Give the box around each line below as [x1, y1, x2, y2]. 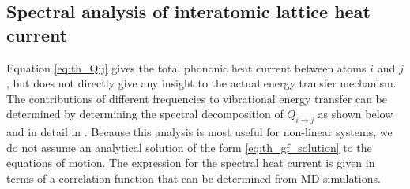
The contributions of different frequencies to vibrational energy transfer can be [6, 90, 387, 106]
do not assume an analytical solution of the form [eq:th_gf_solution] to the [6, 139, 372, 155]
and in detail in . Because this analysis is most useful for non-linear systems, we [6, 124, 393, 140]
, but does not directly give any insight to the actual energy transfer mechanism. [6, 75, 397, 91]
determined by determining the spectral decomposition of [6, 106, 284, 122]
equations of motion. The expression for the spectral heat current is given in [6, 154, 375, 171]
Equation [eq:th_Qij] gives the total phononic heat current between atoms [6, 59, 367, 76]
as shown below [318, 106, 393, 122]
